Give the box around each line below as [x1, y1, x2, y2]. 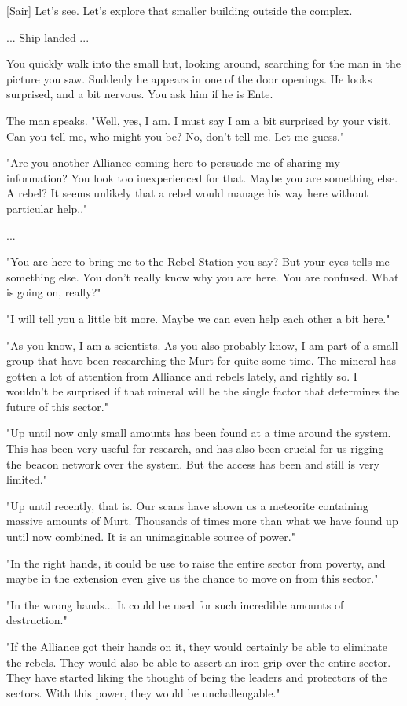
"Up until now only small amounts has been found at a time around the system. [6, 425, 391, 441]
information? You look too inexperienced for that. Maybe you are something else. [6, 169, 398, 186]
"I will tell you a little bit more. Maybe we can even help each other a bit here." [6, 310, 390, 326]
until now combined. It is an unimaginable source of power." [6, 528, 295, 545]
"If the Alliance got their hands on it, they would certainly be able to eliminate [6, 638, 387, 654]
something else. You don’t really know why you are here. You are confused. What [6, 268, 399, 285]
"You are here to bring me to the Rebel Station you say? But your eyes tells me [6, 253, 390, 270]
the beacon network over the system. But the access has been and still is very [6, 455, 379, 472]
